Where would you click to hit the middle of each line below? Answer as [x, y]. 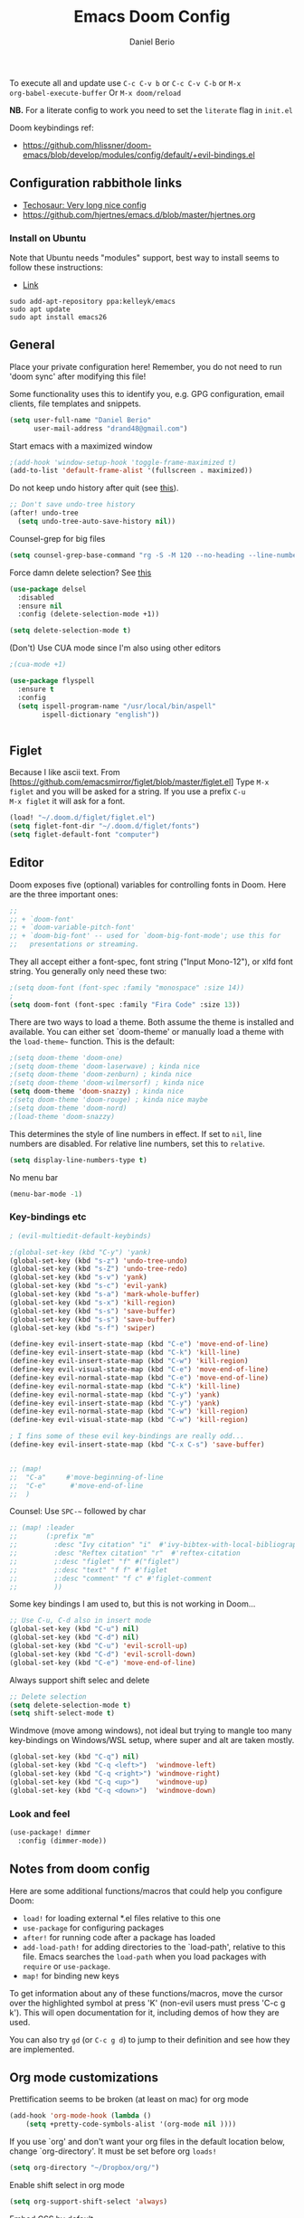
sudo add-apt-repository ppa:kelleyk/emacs [93, 302]
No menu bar [34, 1177]
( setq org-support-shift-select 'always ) [89, 2201]
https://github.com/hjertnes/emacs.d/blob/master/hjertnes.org [139, 214]
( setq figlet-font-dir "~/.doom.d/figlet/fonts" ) [105, 826]
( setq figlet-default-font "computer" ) [85, 835]
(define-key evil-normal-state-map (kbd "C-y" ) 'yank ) [115, 1395]
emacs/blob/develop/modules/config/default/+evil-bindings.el [138, 155]
